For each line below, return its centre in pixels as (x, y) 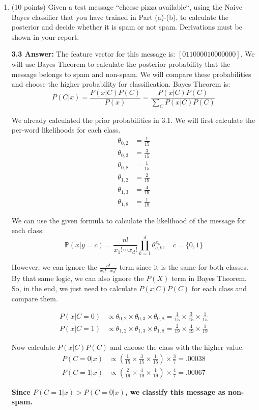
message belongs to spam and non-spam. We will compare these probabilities (131, 74)
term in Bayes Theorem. (209, 278)
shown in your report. (45, 36)
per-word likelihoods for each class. (66, 130)
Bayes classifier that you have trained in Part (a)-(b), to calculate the (120, 17)
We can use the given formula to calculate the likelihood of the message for (128, 220)
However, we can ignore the (54, 267)
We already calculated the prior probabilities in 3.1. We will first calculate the (133, 120)
